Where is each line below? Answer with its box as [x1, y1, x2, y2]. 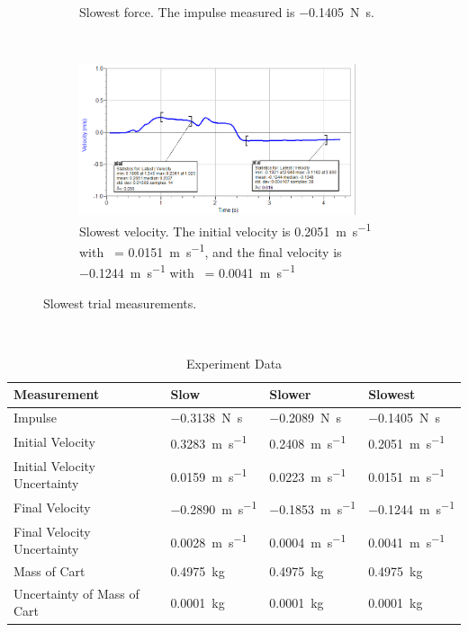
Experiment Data [185, 353, 283, 372]
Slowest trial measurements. [43, 293, 197, 312]
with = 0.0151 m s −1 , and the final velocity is [79, 240, 342, 261]
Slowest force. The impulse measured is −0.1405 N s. [79, 3, 374, 21]
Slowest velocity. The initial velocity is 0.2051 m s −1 [79, 218, 372, 240]
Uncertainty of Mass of [13, 583, 139, 602]
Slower [269, 385, 311, 404]
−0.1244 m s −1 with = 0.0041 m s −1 [79, 261, 295, 282]
